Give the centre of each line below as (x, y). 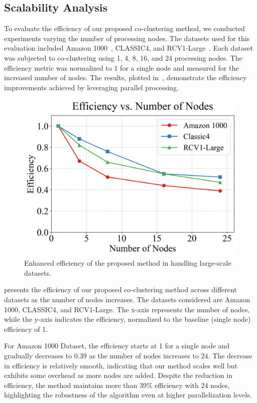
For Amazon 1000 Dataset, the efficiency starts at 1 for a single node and (117, 346)
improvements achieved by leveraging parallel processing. (92, 87)
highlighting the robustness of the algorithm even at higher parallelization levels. (128, 395)
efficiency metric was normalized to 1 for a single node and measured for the (121, 67)
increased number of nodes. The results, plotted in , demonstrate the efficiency (125, 77)
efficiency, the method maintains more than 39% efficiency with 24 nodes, (117, 385)
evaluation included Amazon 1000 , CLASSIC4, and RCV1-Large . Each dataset (128, 48)
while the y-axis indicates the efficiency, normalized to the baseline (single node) (127, 319)
